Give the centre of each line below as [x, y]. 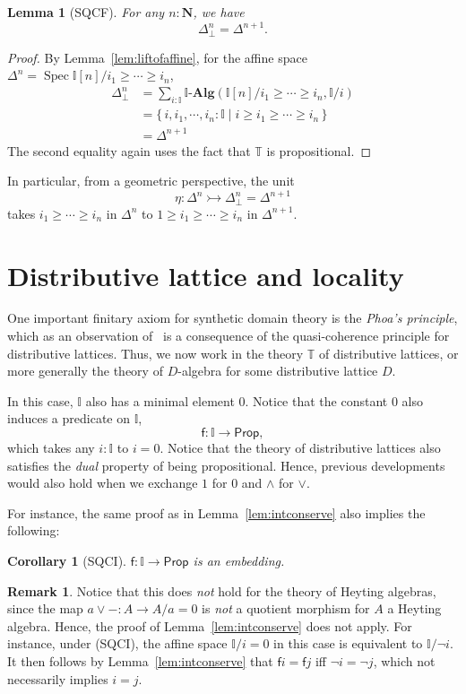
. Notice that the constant [316, 400]
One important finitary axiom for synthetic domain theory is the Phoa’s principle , [233, 318]
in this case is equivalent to [348, 643]
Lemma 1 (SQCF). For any [86, 12]
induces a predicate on [69, 418]
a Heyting [414, 608]
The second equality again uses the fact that [129, 150]
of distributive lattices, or [389, 353]
